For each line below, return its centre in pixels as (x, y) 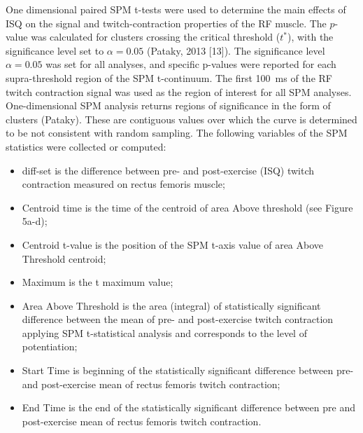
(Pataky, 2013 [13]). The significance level (236, 50)
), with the (311, 37)
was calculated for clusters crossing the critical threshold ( (156, 37)
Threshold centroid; (64, 258)
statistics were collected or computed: (86, 146)
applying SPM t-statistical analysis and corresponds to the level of (164, 332)
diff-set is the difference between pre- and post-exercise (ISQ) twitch (168, 170)
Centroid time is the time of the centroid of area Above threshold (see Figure (187, 207)
